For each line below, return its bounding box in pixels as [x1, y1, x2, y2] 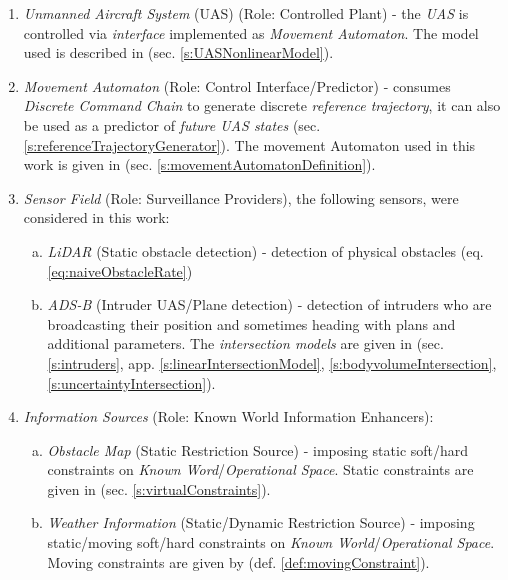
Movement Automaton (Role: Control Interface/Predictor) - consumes [23, 75, 451, 96]
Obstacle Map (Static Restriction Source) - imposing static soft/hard [47, 439, 469, 460]
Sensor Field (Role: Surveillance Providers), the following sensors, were [23, 187, 459, 208]
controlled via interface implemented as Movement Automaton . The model [23, 22, 479, 43]
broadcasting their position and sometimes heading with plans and [47, 313, 456, 334]
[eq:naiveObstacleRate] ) [47, 260, 193, 281]
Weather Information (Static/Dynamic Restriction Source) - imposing [47, 512, 475, 533]
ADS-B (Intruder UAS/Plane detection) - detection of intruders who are [47, 294, 492, 315]
